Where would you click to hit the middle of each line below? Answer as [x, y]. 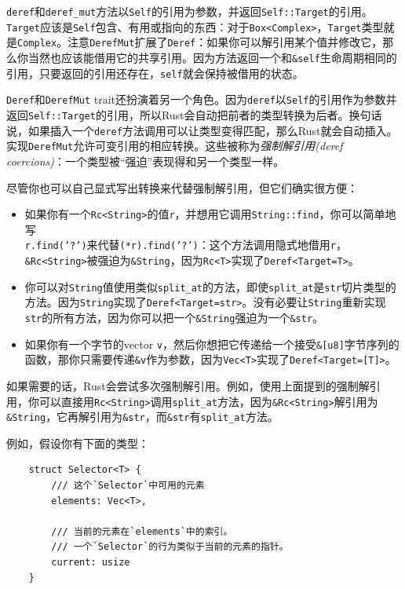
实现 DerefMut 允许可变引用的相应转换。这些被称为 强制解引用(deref [175, 146]
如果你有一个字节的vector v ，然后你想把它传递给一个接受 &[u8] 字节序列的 [212, 344]
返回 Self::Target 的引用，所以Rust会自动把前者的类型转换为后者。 [178, 114]
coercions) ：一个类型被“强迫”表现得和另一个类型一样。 [146, 161]
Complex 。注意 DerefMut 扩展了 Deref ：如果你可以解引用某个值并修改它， [200, 42]
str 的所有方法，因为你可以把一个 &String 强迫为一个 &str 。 [174, 317]
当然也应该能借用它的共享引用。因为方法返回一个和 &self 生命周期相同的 [212, 57]
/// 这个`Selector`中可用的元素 [128, 486]
